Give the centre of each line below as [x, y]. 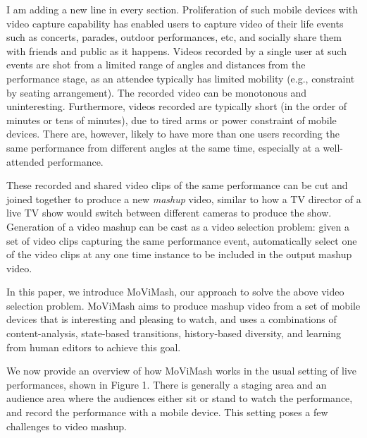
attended [25, 161]
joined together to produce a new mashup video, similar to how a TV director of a [184, 199]
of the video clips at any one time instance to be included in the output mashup [179, 254]
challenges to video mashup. [67, 426]
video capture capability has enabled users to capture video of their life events [175, 23]
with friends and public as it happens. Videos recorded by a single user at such [176, 50]
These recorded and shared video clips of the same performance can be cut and [177, 185]
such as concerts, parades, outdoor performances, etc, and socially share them [174, 37]
